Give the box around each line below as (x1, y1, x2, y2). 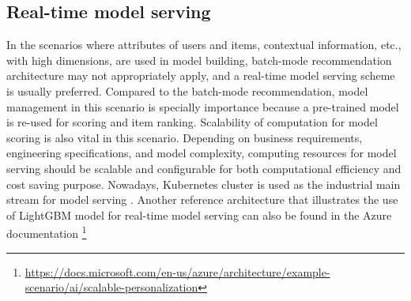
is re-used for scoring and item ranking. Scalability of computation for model (6, 114, 378, 130)
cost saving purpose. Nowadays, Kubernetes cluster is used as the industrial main (6, 175, 401, 192)
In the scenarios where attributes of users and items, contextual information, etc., (6, 36, 402, 53)
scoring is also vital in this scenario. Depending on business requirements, (6, 129, 363, 145)
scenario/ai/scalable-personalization (25, 279, 198, 295)
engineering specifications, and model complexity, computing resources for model (6, 145, 397, 161)
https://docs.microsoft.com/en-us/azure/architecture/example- (25, 263, 330, 280)
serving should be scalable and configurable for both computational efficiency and (6, 160, 402, 176)
